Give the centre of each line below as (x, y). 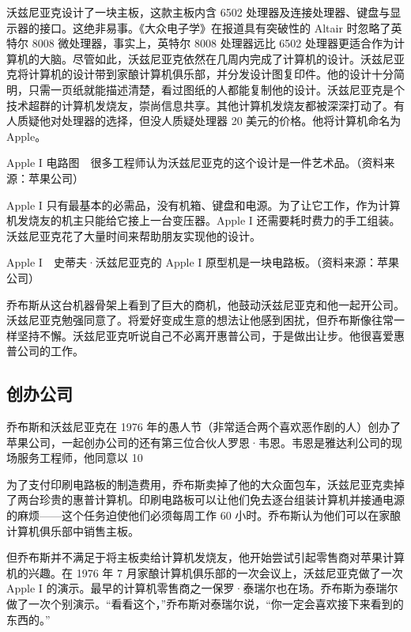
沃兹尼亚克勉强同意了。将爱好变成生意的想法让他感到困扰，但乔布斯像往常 (200, 320)
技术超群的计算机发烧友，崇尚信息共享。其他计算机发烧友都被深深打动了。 (200, 105)
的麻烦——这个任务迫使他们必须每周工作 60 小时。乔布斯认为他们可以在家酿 (204, 515)
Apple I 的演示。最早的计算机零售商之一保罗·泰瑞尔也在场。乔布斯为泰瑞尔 (202, 588)
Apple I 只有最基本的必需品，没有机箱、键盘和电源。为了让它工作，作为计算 (204, 204)
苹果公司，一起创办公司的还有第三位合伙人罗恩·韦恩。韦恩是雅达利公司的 (199, 442)
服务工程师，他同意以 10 (80, 458)
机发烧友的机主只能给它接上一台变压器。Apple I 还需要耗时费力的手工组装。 (204, 220)
